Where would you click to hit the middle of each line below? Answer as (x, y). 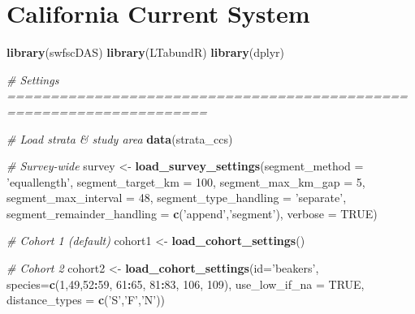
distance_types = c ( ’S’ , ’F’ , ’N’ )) (86, 300)
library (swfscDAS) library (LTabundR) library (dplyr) (146, 52)
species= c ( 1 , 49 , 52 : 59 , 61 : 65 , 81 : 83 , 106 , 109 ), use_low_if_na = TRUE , (186, 284)
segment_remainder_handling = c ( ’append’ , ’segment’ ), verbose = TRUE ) (192, 213)
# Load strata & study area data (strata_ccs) (120, 138)
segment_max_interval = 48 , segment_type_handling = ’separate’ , (177, 198)
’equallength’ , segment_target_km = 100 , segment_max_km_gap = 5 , (186, 181)
